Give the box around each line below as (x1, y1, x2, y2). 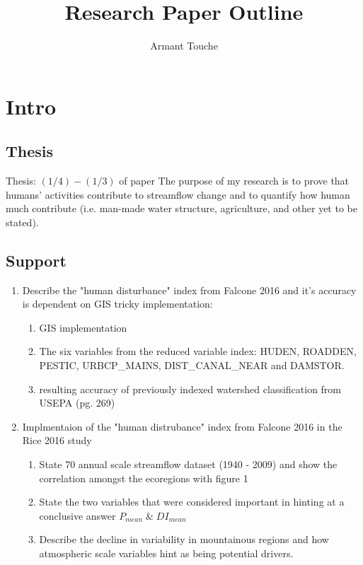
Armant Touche (150, 38, 218, 53)
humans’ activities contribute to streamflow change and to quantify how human (6, 187, 350, 202)
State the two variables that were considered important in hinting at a (39, 494, 345, 509)
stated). (6, 214, 39, 229)
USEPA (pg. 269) (39, 395, 115, 410)
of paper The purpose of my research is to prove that (119, 173, 350, 188)
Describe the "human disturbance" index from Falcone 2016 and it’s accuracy (22, 282, 357, 297)
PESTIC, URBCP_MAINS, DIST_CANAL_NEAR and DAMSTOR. (39, 358, 345, 373)
